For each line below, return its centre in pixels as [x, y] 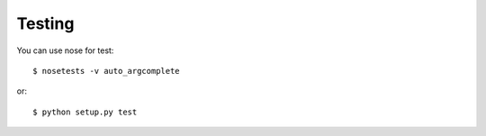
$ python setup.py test [85, 112]
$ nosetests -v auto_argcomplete [106, 71]
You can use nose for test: [65, 50]
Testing [45, 23]
